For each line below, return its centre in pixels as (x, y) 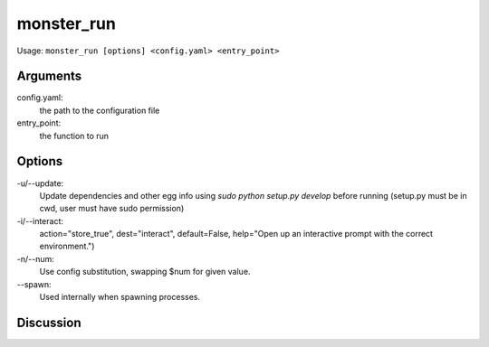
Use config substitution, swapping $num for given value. (145, 272)
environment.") (67, 246)
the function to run (74, 136)
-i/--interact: (40, 220)
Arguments (49, 76)
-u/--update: (40, 183)
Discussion (49, 322)
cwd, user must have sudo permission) (112, 209)
